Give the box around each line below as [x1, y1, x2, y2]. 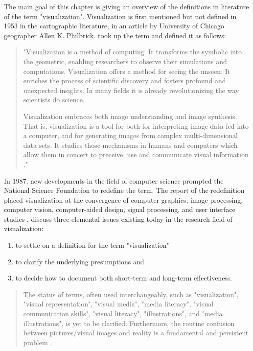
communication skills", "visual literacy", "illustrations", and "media [23, 308, 223, 319]
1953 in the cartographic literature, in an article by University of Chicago [4, 21, 224, 31]
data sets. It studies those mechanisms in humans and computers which [23, 140, 238, 150]
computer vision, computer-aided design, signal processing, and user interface [4, 204, 235, 214]
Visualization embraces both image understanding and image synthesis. [23, 111, 237, 121]
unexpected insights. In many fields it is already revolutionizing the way [23, 85, 239, 95]
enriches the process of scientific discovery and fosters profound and [23, 75, 226, 86]
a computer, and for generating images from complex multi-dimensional [23, 130, 238, 140]
